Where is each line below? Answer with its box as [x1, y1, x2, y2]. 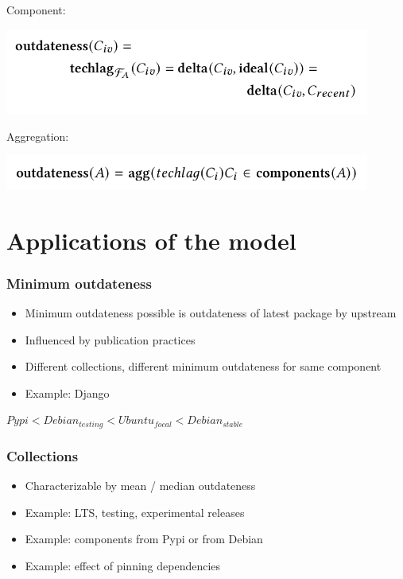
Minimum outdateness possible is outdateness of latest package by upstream [25, 305, 397, 321]
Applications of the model [6, 223, 296, 256]
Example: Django [25, 384, 110, 401]
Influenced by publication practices [25, 331, 196, 348]
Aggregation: [6, 127, 69, 144]
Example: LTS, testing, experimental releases [25, 503, 245, 520]
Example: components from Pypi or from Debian [25, 530, 263, 547]
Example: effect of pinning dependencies [25, 557, 221, 573]
